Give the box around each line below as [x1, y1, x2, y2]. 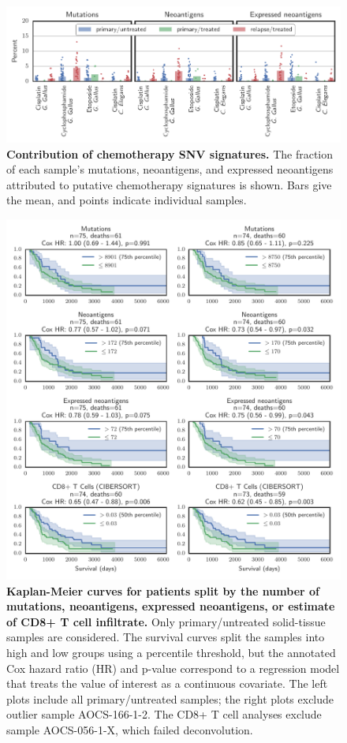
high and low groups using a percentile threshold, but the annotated [6, 644, 336, 660]
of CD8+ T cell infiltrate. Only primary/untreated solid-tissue [6, 613, 326, 629]
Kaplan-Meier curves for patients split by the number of [6, 582, 319, 599]
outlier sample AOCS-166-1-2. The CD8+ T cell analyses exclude [6, 706, 322, 722]
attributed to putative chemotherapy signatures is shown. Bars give [6, 176, 332, 192]
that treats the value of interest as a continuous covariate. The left [6, 675, 328, 692]
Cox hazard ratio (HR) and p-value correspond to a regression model [6, 659, 340, 676]
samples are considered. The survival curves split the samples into [6, 629, 325, 645]
